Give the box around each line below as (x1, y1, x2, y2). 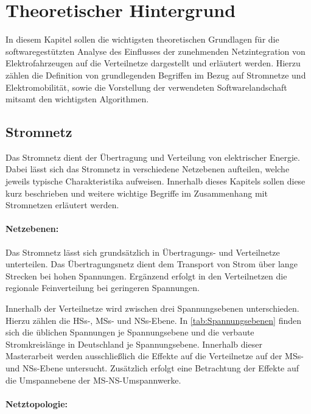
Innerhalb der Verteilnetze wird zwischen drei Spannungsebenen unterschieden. (5, 302, 299, 315)
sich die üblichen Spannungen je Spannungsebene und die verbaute (5, 326, 254, 339)
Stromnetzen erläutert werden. (5, 198, 119, 211)
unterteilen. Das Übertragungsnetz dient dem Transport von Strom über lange (5, 258, 298, 270)
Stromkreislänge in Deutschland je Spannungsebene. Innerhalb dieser (5, 337, 262, 350)
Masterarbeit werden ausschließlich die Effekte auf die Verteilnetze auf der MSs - (5, 349, 304, 362)
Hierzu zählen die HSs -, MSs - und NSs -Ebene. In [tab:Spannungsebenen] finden (5, 314, 302, 326)
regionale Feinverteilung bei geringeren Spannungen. (5, 281, 200, 294)
